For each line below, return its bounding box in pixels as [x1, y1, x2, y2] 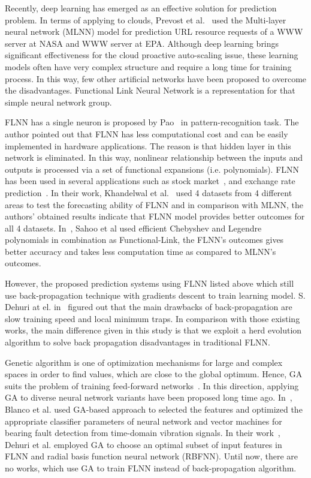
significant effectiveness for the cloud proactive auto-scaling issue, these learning [5, 49, 298, 61]
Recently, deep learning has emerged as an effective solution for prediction [5, 2, 277, 14]
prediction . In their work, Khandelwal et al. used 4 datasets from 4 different [5, 186, 292, 199]
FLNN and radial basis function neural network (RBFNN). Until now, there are [5, 450, 298, 462]
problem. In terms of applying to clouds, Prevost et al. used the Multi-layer [5, 13, 286, 26]
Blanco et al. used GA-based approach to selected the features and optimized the [5, 403, 303, 415]
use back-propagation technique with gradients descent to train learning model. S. [5, 288, 306, 301]
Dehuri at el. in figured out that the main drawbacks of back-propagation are [5, 300, 292, 313]
